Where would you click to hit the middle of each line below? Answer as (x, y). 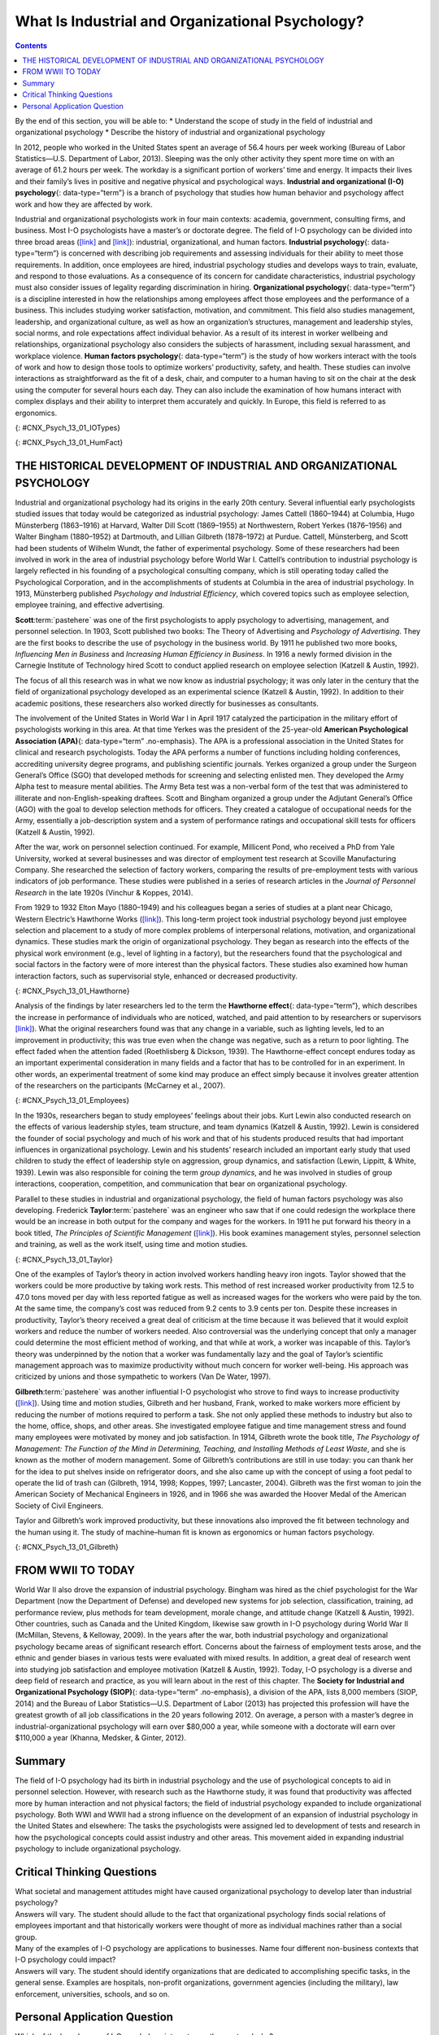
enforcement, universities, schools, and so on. (92, 1993)
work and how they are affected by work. (84, 204)
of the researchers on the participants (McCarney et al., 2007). (120, 1086)
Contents (31, 46)
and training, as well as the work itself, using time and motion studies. (131, 1245)
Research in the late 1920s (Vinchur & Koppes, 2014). (104, 892)
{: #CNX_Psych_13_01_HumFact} (69, 443)
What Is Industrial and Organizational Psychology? (190, 21)
